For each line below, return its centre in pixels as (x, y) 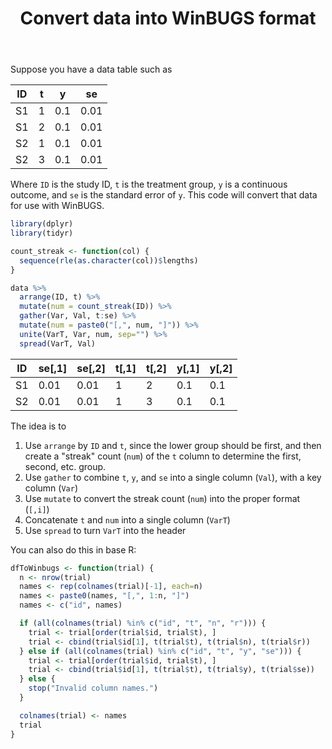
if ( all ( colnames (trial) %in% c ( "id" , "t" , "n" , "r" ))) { (143, 623)
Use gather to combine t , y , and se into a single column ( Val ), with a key (173, 477)
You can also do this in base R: (73, 549)
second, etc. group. (65, 466)
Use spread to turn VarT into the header (105, 530)
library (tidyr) (42, 233)
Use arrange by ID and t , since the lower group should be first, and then (173, 445)
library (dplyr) (42, 224)
